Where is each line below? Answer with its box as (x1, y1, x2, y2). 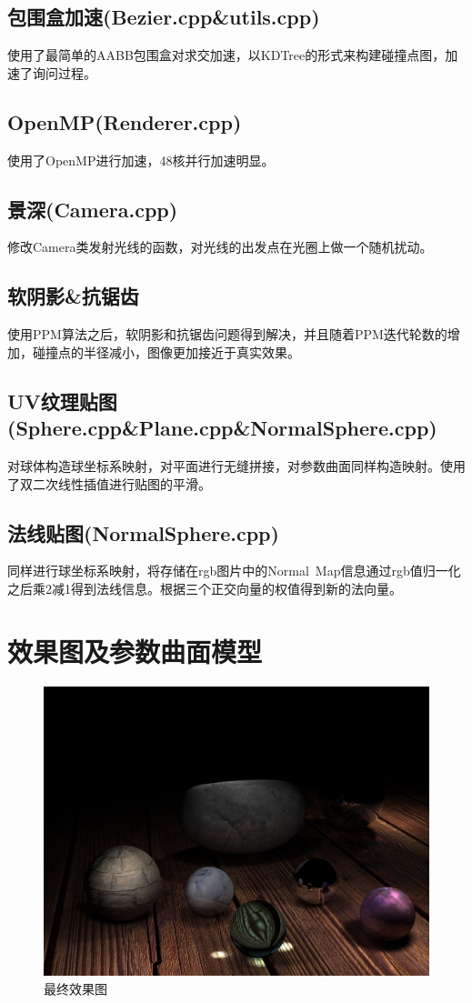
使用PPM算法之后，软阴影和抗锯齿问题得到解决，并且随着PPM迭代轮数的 (7, 325, 447, 344)
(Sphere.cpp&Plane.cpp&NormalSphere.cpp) (7, 414, 437, 442)
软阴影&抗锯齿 (7, 282, 139, 310)
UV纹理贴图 (7, 386, 117, 415)
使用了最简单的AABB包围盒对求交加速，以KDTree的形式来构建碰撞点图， (7, 45, 446, 65)
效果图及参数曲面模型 (7, 632, 263, 669)
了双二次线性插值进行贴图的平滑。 (7, 474, 211, 493)
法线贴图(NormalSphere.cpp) (7, 518, 279, 547)
